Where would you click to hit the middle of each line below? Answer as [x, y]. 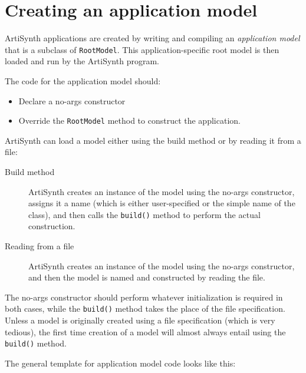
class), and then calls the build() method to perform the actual [144, 214]
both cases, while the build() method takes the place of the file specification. [145, 308]
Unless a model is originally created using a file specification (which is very [140, 320]
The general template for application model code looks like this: [120, 363]
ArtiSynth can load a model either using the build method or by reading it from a [153, 140]
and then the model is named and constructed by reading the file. [147, 277]
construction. [52, 226]
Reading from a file [40, 246]
